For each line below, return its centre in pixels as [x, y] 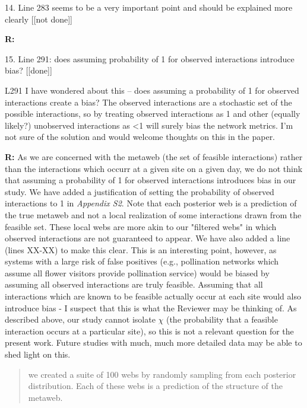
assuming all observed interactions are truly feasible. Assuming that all [134, 284]
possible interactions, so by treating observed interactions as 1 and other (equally [153, 114]
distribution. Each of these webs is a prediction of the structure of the [155, 386]
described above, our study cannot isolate [80, 319]
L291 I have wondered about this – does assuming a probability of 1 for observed [152, 90]
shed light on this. [38, 354]
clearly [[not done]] [39, 19]
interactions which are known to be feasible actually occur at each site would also [153, 296]
